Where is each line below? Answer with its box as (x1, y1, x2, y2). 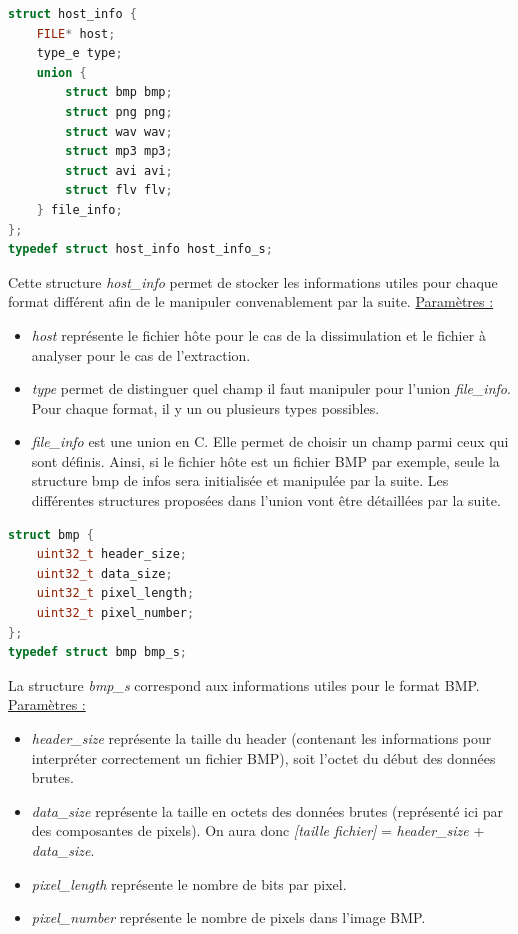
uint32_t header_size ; (36, 547, 187, 562)
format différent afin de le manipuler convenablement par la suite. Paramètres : (8, 291, 494, 312)
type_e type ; (36, 46, 123, 61)
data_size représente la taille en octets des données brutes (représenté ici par (31, 800, 503, 821)
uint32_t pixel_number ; (36, 606, 195, 621)
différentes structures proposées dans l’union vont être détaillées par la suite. (31, 490, 501, 511)
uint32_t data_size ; (36, 566, 173, 581)
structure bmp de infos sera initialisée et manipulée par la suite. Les (31, 470, 449, 491)
